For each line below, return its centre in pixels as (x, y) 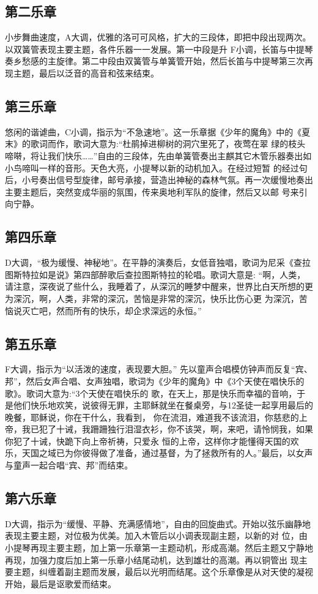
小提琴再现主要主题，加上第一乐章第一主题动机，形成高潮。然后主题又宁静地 (159, 548)
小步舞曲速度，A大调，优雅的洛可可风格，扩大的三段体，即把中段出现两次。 (158, 37)
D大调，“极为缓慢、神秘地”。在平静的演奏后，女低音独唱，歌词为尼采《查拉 (158, 262)
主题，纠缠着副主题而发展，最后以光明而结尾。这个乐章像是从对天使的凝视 (163, 572)
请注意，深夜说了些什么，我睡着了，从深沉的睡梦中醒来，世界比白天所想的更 (159, 286)
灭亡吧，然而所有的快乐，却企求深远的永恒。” (112, 310)
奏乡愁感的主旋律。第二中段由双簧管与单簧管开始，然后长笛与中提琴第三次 (155, 61)
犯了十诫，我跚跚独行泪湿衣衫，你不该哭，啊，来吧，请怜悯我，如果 (176, 429)
